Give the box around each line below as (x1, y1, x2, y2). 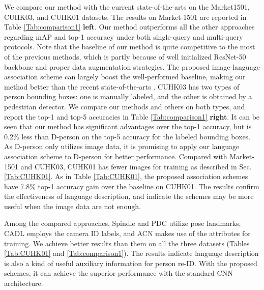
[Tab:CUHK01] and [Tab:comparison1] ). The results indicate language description (4, 248, 259, 258)
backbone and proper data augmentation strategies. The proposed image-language (4, 61, 260, 72)
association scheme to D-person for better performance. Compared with (4, 151, 227, 161)
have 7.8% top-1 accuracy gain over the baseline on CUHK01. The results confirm (4, 181, 259, 191)
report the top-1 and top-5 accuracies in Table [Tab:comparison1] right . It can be (4, 111, 260, 122)
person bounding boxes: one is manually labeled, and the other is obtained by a (4, 91, 252, 102)
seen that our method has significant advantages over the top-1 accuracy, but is (4, 121, 252, 132)
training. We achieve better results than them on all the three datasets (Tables (4, 238, 250, 248)
